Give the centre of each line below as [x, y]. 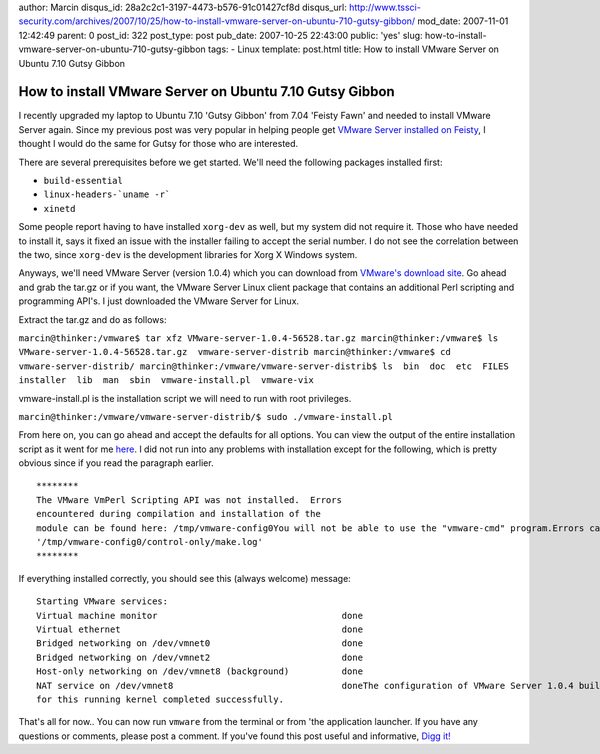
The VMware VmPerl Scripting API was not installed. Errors [189, 499]
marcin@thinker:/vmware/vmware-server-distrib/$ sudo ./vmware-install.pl [206, 416]
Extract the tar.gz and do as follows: [92, 319]
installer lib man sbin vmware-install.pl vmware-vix [166, 380]
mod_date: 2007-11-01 [463, 21]
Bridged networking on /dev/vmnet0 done [200, 643]
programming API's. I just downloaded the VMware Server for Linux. [159, 301]
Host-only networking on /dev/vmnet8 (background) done [200, 671]
